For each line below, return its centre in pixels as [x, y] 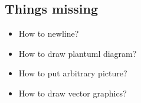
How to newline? [49, 33]
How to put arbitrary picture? [73, 73]
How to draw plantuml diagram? [78, 53]
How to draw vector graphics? [73, 93]
